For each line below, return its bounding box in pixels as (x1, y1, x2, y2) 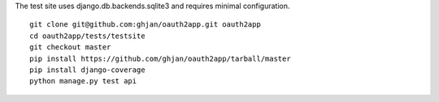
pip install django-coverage (29, 65, 146, 74)
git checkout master (29, 43, 111, 52)
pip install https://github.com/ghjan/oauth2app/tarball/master (29, 53, 292, 63)
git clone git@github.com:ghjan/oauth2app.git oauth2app (29, 20, 262, 29)
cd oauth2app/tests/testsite (29, 31, 146, 40)
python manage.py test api (29, 77, 137, 86)
